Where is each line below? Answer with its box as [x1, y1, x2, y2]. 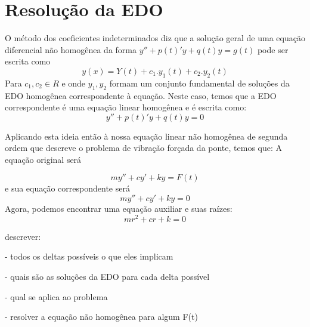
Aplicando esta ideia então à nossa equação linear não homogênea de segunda [5, 129, 288, 142]
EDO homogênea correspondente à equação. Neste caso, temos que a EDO [5, 89, 277, 101]
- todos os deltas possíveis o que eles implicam [5, 250, 173, 263]
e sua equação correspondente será [5, 182, 130, 195]
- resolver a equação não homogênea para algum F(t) [5, 310, 198, 323]
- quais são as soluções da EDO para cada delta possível [5, 270, 210, 282]
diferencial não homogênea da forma [5, 43, 137, 55]
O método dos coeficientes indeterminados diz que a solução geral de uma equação [5, 32, 305, 44]
